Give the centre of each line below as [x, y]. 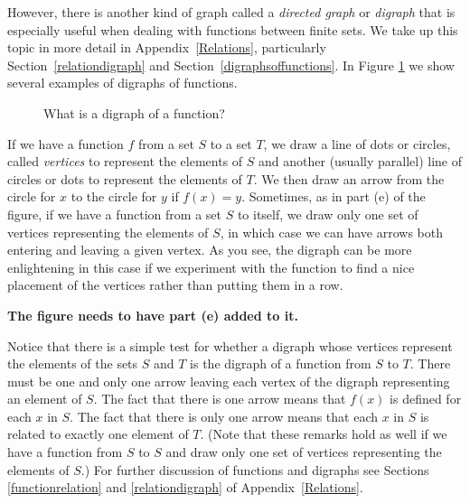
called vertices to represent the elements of [125, 161]
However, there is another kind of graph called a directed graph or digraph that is [231, 12]
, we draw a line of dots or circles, [357, 143]
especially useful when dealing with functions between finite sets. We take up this [233, 29]
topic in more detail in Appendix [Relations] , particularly [167, 47]
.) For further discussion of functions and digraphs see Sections [255, 469]
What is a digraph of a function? [134, 112]
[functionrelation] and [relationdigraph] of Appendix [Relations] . [185, 487]
